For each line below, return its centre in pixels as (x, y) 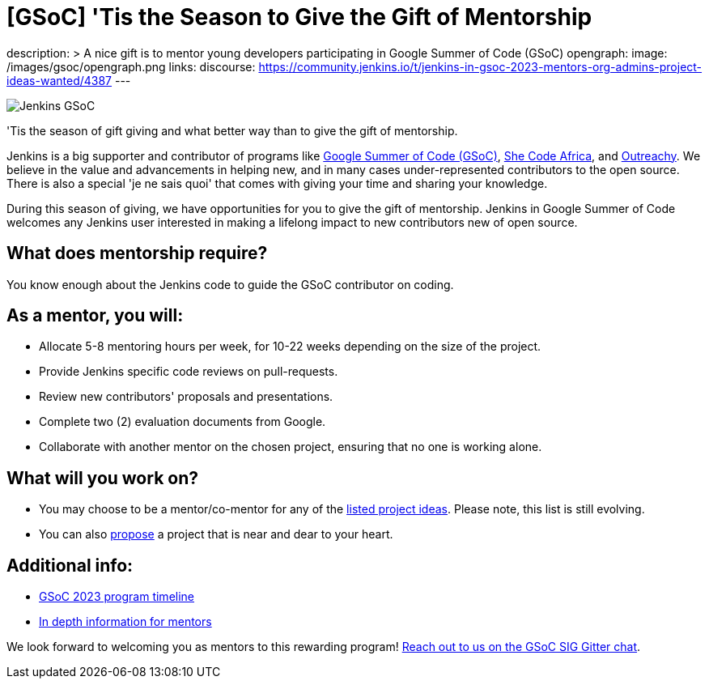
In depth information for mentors (125, 622)
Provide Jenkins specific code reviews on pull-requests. (189, 372)
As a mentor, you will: (95, 316)
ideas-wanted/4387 (59, 80)
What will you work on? (102, 478)
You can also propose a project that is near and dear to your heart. (216, 534)
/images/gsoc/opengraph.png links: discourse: (131, 66)
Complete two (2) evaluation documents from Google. (183, 422)
